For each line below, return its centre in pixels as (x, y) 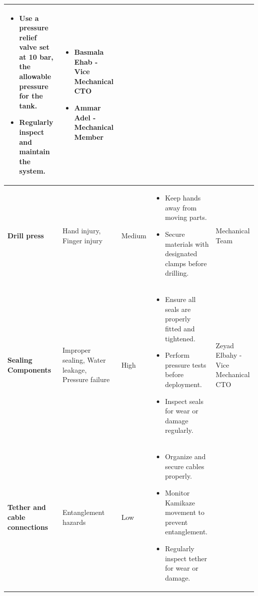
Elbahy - (229, 355)
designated (181, 253)
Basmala (89, 52)
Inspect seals (184, 401)
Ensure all (180, 299)
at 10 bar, (36, 56)
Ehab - (86, 61)
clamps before (186, 263)
